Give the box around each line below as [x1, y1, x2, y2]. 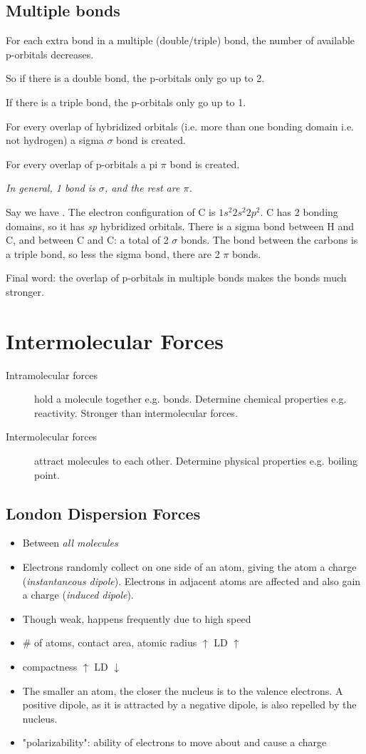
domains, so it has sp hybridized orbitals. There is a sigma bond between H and [6, 218, 355, 233]
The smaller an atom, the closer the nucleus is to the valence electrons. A [22, 683, 343, 698]
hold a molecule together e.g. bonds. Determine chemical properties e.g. [34, 391, 347, 406]
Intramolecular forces [6, 367, 98, 382]
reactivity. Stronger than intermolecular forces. [34, 405, 238, 420]
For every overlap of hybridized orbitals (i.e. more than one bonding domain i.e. [6, 118, 355, 133]
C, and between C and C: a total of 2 [6, 232, 169, 247]
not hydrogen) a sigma [6, 133, 104, 148]
